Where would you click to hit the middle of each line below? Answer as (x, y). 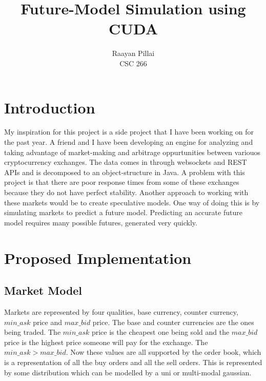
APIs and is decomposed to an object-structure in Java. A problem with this (125, 172)
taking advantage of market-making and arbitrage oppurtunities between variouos (132, 152)
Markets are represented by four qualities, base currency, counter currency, (121, 311)
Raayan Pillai (133, 53)
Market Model (43, 290)
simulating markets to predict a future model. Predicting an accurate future (123, 212)
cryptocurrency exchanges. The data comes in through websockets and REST (126, 162)
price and (47, 322)
